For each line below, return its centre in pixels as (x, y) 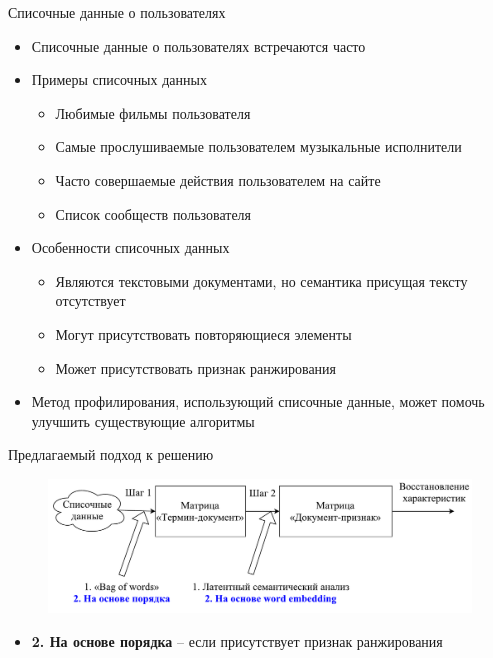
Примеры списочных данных (119, 79)
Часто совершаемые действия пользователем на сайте (218, 179)
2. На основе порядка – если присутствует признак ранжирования (237, 641)
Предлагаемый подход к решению (111, 454)
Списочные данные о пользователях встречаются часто (198, 45)
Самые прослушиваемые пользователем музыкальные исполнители (258, 146)
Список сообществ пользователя (153, 213)
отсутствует (90, 300)
